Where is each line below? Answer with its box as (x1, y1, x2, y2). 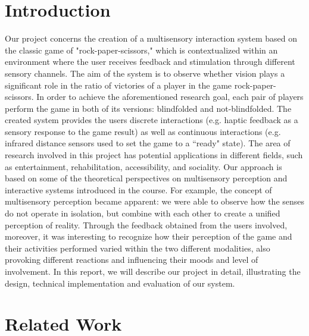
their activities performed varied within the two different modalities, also (5, 241, 270, 254)
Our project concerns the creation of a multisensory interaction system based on (5, 32, 298, 45)
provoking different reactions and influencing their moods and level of (5, 253, 258, 266)
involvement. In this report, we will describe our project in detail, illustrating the (5, 265, 301, 277)
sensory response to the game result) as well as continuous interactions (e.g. (5, 125, 281, 137)
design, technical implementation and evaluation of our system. (5, 277, 235, 289)
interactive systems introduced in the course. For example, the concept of (5, 183, 272, 196)
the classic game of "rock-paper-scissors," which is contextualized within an (5, 43, 278, 56)
